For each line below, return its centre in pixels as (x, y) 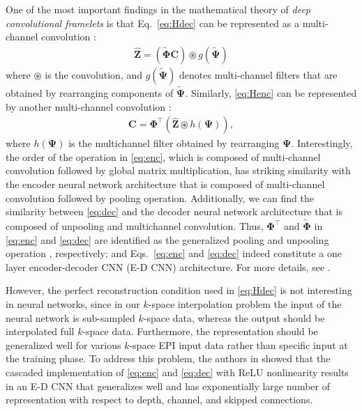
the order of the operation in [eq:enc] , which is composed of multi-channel (163, 156)
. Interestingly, (322, 143)
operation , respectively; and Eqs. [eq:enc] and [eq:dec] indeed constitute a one (174, 253)
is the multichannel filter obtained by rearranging (174, 143)
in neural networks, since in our (73, 304)
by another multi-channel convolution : (89, 106)
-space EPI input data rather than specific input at (239, 344)
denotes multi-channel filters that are (258, 74)
